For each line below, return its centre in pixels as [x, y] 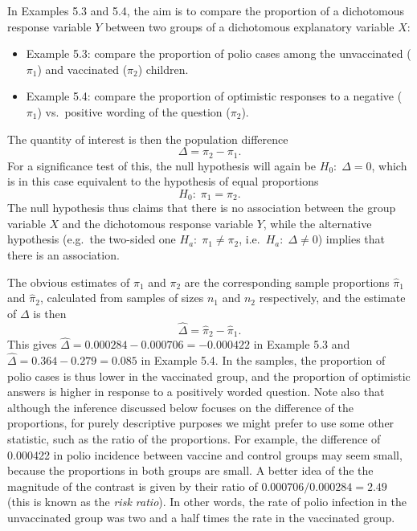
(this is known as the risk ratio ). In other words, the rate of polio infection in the [207, 502]
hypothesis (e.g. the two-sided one [92, 239]
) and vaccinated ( [82, 69]
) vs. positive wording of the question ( [134, 111]
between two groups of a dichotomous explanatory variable [249, 26]
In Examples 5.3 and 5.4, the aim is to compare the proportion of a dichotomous [206, 10]
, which [389, 165]
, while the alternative [317, 223]
